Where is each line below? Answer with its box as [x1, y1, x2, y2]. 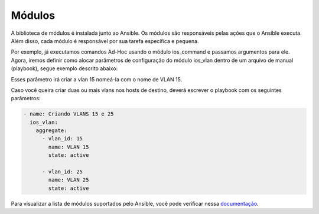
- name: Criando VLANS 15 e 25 [23, 111, 115, 117]
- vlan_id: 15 [42, 136, 83, 142]
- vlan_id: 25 [42, 169, 83, 175]
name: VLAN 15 [48, 143, 89, 150]
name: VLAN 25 [48, 177, 89, 183]
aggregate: [35, 127, 67, 134]
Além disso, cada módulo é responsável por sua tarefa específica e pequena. [11, 37, 199, 44]
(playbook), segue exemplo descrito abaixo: [11, 65, 118, 72]
